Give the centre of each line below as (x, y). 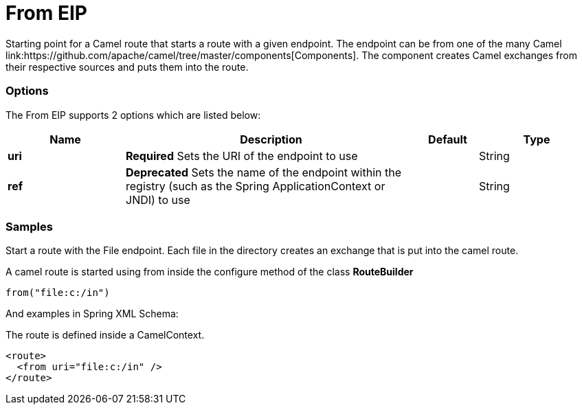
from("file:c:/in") (58, 293)
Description (271, 139)
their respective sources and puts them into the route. (127, 67)
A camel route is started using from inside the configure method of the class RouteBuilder (210, 272)
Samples (29, 226)
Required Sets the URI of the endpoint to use (242, 156)
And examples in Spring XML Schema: (92, 314)
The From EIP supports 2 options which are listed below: (133, 115)
